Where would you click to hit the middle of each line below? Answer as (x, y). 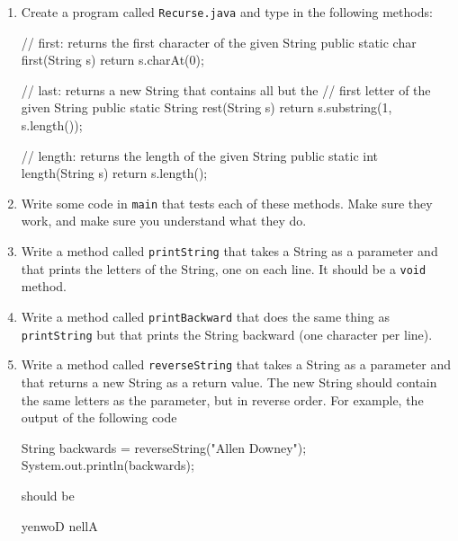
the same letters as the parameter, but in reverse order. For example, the (222, 399)
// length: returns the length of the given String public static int (199, 155)
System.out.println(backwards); (108, 465)
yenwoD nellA (59, 525)
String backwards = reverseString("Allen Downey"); (164, 447)
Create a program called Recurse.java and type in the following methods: (227, 12)
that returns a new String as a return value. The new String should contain (229, 381)
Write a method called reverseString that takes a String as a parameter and (236, 364)
